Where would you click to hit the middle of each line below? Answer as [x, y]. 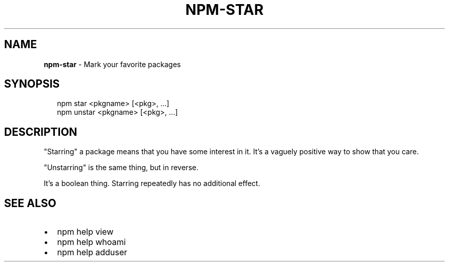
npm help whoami [91, 242]
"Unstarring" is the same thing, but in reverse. [121, 168]
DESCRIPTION [41, 132]
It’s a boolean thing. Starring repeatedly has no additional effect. [152, 183]
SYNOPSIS [32, 84]
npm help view [85, 232]
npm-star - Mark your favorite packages [112, 64]
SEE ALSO [30, 203]
